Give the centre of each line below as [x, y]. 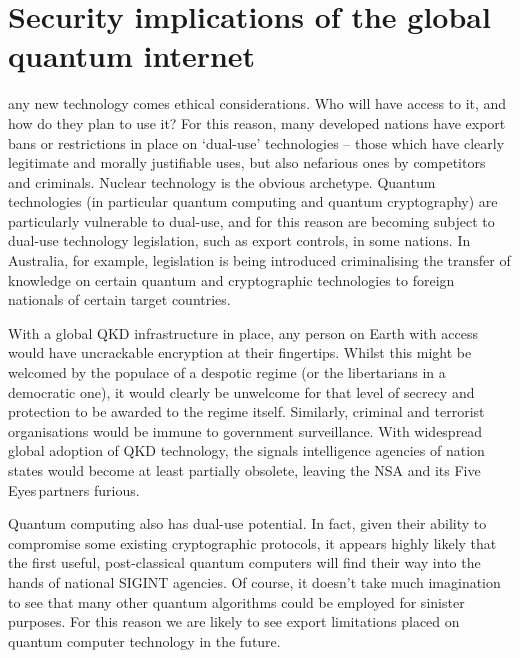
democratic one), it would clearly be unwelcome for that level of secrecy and [241, 391]
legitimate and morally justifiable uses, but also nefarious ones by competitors [247, 162]
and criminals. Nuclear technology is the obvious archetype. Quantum [222, 181]
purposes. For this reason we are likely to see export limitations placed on [234, 621]
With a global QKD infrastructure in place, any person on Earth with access [243, 332]
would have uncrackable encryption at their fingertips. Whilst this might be [240, 352]
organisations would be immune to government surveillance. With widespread [245, 430]
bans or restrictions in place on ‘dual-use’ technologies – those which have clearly [256, 142]
